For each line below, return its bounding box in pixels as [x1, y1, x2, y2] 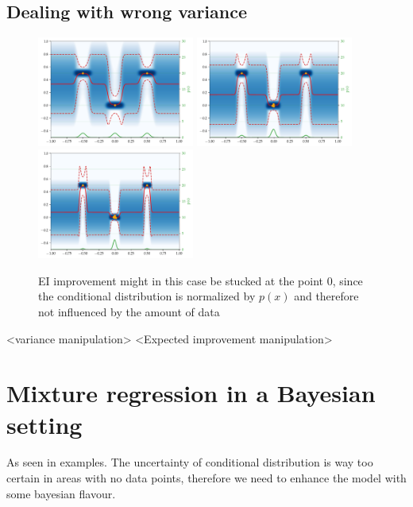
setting [6, 408, 83, 440]
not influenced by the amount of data [38, 303, 220, 319]
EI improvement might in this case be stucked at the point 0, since [38, 272, 363, 288]
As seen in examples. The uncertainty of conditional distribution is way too [6, 454, 373, 470]
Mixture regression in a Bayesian [6, 377, 376, 409]
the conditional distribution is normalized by [38, 288, 256, 304]
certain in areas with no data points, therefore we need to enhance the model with [6, 470, 407, 486]
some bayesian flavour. [6, 485, 116, 501]
